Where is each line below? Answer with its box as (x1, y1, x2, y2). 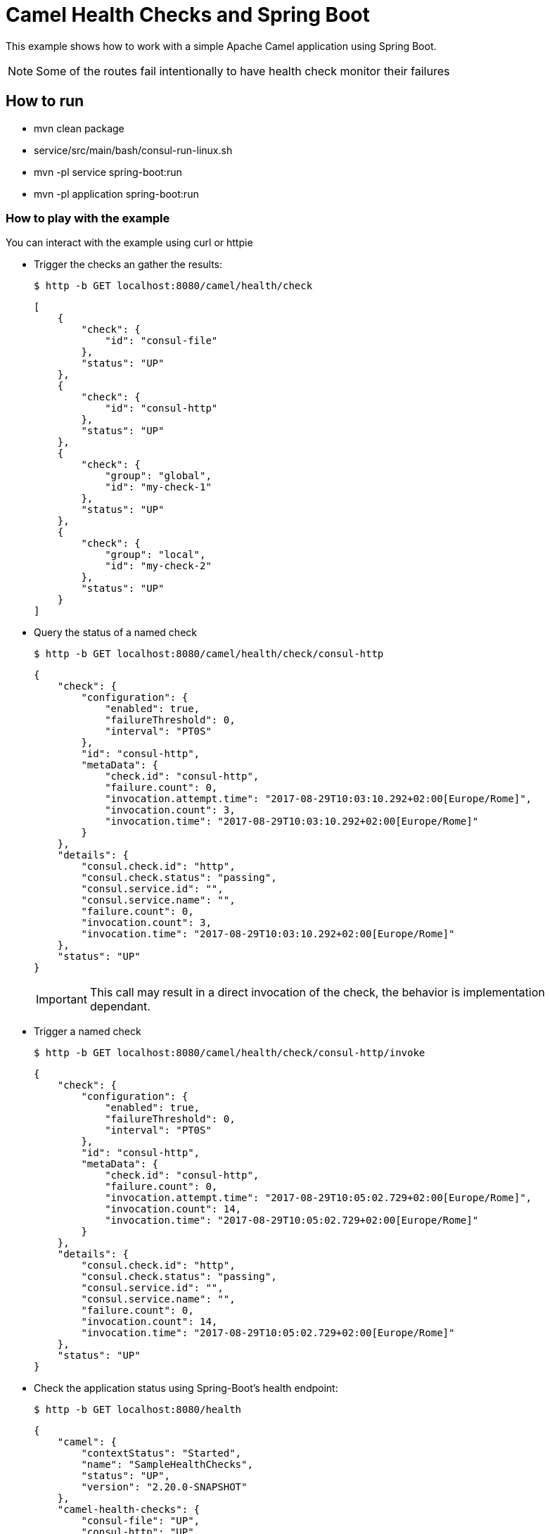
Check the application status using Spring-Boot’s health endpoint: (34, 1382, 338, 1395)
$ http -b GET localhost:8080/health (34, 1404, 242, 1416)
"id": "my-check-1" (105, 481, 212, 493)
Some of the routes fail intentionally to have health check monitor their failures (36, 63, 450, 78)
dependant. (89, 999, 151, 1014)
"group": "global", (105, 470, 212, 482)
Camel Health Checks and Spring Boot (6, 3, 370, 27)
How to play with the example (6, 210, 170, 225)
